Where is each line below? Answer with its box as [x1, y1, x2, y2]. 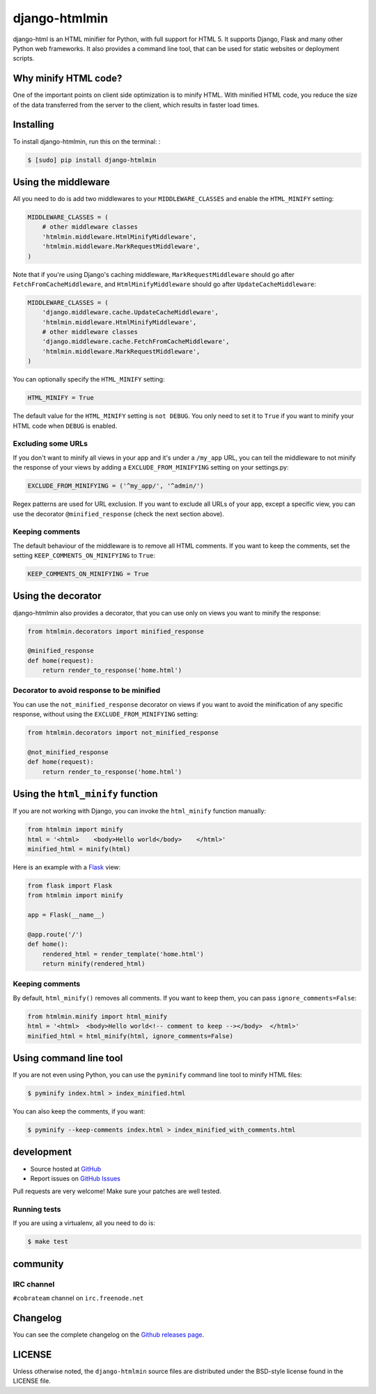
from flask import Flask [27, 881, 113, 890]
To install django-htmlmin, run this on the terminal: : [13, 137, 161, 146]
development [13, 1146, 72, 1158]
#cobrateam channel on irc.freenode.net [13, 1294, 144, 1303]
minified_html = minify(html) [27, 845, 131, 853]
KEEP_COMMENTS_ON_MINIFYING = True [27, 570, 149, 578]
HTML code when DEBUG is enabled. [13, 421, 118, 430]
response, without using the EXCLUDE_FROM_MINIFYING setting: [13, 710, 198, 719]
